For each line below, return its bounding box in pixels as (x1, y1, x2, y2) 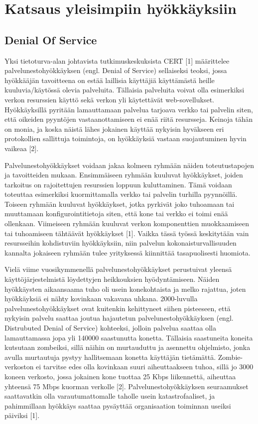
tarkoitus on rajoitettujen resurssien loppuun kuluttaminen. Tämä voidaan (4, 179, 232, 189)
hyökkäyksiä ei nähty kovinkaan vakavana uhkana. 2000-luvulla (4, 293, 198, 304)
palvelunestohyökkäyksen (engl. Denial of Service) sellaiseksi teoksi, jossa (4, 65, 227, 76)
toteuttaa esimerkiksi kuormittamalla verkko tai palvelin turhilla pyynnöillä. (4, 189, 238, 199)
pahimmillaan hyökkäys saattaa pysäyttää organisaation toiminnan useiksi (4, 400, 231, 411)
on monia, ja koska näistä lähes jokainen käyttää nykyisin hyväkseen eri (4, 123, 224, 134)
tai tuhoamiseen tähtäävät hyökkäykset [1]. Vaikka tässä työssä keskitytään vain (4, 228, 249, 238)
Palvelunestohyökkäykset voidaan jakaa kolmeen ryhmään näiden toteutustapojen (4, 160, 255, 170)
